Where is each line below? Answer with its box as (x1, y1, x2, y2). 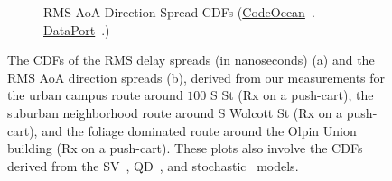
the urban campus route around (7, 86, 183, 104)
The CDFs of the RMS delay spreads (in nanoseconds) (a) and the (7, 50, 375, 69)
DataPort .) (43, 20, 110, 39)
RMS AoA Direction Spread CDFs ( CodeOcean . (43, 3, 315, 21)
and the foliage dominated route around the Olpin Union (42, 121, 357, 140)
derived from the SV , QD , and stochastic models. (7, 156, 299, 175)
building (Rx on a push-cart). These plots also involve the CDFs (7, 139, 363, 158)
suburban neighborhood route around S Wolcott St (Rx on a (7, 103, 343, 122)
